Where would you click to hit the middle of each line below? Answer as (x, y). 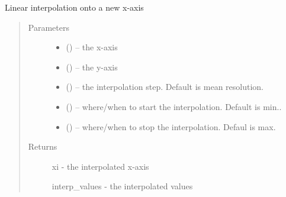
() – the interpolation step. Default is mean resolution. (165, 87)
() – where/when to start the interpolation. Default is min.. (174, 106)
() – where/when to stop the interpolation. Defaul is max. (171, 126)
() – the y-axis (92, 67)
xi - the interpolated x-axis (100, 166)
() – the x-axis (92, 47)
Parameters (49, 27)
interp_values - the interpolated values (122, 186)
